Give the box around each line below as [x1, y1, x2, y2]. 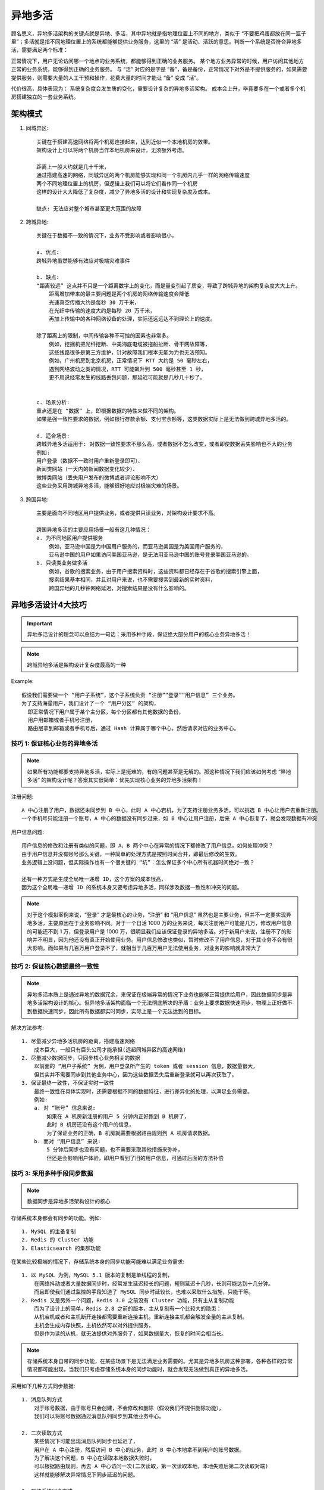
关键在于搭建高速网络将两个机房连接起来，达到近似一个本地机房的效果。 [36, 138, 213, 145]
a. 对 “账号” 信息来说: [33, 1104, 96, 1112]
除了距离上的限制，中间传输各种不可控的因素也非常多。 [36, 333, 172, 339]
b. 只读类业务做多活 [36, 560, 88, 566]
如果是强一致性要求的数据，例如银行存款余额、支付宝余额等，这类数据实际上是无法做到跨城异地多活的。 [36, 416, 291, 423]
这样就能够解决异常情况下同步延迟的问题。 [33, 1471, 139, 1478]
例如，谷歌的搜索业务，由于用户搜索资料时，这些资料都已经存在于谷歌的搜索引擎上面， [48, 568, 263, 575]
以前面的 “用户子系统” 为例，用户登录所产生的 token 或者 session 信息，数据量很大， [33, 1063, 259, 1070]
